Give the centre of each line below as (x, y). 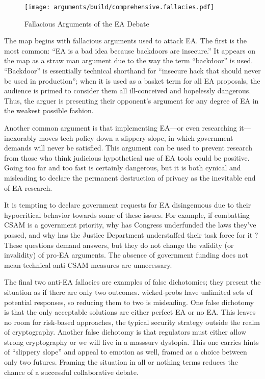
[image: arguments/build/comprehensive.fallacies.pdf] (120, 7)
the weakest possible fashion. (49, 110)
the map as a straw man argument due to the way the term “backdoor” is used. (129, 60)
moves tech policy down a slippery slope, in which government (136, 137)
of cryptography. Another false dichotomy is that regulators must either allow (125, 332)
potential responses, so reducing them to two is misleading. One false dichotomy (129, 302)
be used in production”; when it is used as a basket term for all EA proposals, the (132, 80)
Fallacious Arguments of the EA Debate (87, 23)
